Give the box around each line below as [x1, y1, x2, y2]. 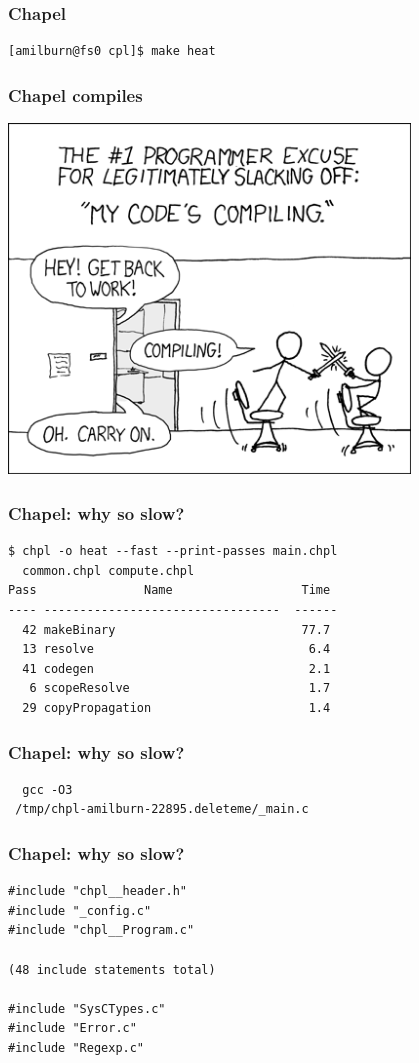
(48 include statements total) [8, 962, 216, 977]
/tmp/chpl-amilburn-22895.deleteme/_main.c [15, 802, 309, 817]
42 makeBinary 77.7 [22, 622, 331, 637]
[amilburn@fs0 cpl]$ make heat [8, 44, 216, 59]
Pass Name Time [8, 583, 331, 598]
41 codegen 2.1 [22, 661, 331, 676]
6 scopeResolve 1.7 [29, 681, 331, 696]
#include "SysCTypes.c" [8, 1001, 166, 1016]
